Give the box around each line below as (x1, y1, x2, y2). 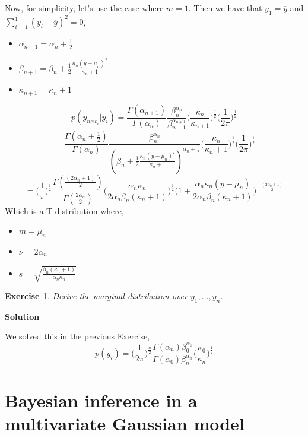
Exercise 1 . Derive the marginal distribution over (5, 290, 188, 302)
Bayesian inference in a (5, 388, 198, 412)
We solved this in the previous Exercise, (5, 330, 150, 342)
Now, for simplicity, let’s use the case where (5, 2, 164, 14)
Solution (5, 310, 40, 322)
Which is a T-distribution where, (5, 204, 124, 217)
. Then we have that (188, 2, 262, 14)
